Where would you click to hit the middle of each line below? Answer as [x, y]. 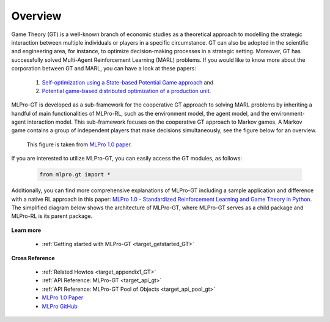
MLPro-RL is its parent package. [52, 216]
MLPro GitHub [60, 306]
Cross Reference [33, 258]
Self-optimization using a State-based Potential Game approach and [128, 82]
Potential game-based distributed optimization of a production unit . [127, 91]
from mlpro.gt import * [75, 175]
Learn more [26, 230]
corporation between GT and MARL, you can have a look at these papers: [104, 69]
